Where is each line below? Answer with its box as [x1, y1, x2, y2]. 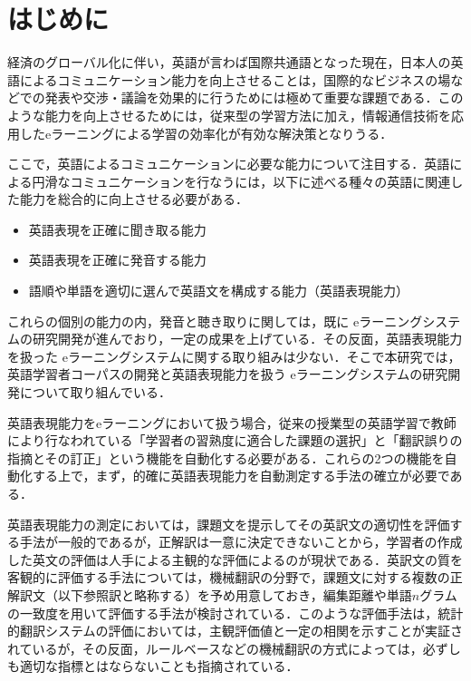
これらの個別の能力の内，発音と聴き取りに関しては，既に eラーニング [7, 311, 423, 330]
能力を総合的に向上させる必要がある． [19, 190, 248, 209]
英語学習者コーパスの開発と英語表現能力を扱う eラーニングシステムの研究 [7, 365, 448, 384]
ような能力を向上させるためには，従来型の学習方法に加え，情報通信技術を [7, 105, 451, 124]
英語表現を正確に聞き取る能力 [28, 219, 207, 238]
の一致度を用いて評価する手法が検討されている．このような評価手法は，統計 [7, 603, 464, 622]
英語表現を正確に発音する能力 [28, 250, 207, 269]
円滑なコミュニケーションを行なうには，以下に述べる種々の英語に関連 [32, 171, 451, 190]
